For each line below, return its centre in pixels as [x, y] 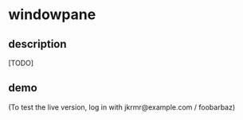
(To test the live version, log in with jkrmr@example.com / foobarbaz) [122, 107]
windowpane [52, 15]
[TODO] [21, 63]
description [37, 44]
